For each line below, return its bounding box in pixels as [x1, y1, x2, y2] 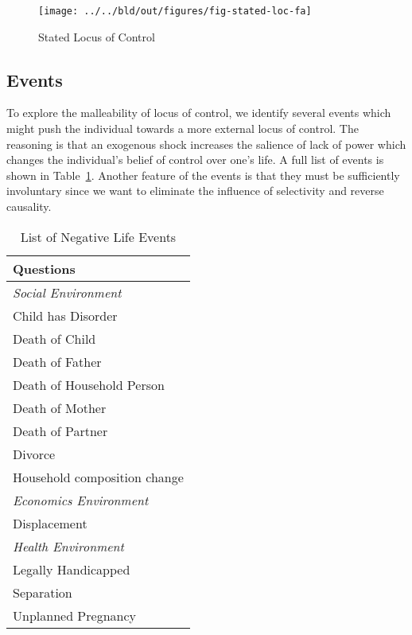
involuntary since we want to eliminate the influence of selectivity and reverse [6, 182, 384, 199]
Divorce [13, 444, 56, 463]
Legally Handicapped [13, 559, 130, 579]
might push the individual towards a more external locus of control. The [6, 120, 359, 137]
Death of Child [13, 329, 96, 348]
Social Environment [13, 282, 122, 302]
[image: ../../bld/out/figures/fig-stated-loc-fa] [38, 6, 312, 17]
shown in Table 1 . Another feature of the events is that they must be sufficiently [6, 166, 400, 183]
